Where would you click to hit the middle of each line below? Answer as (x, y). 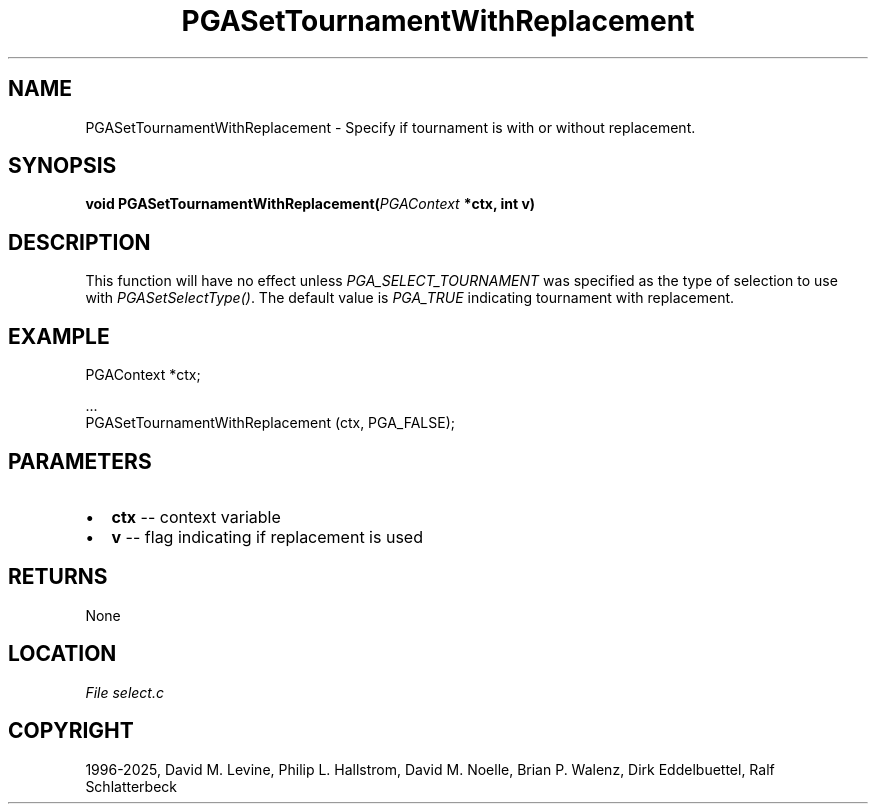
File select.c (124, 692)
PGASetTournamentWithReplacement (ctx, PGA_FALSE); (270, 423)
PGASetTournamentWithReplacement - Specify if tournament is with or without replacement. (390, 127)
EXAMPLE (59, 336)
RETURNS (58, 577)
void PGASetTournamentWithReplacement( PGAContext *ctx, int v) (310, 204)
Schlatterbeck (131, 786)
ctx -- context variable (196, 516)
